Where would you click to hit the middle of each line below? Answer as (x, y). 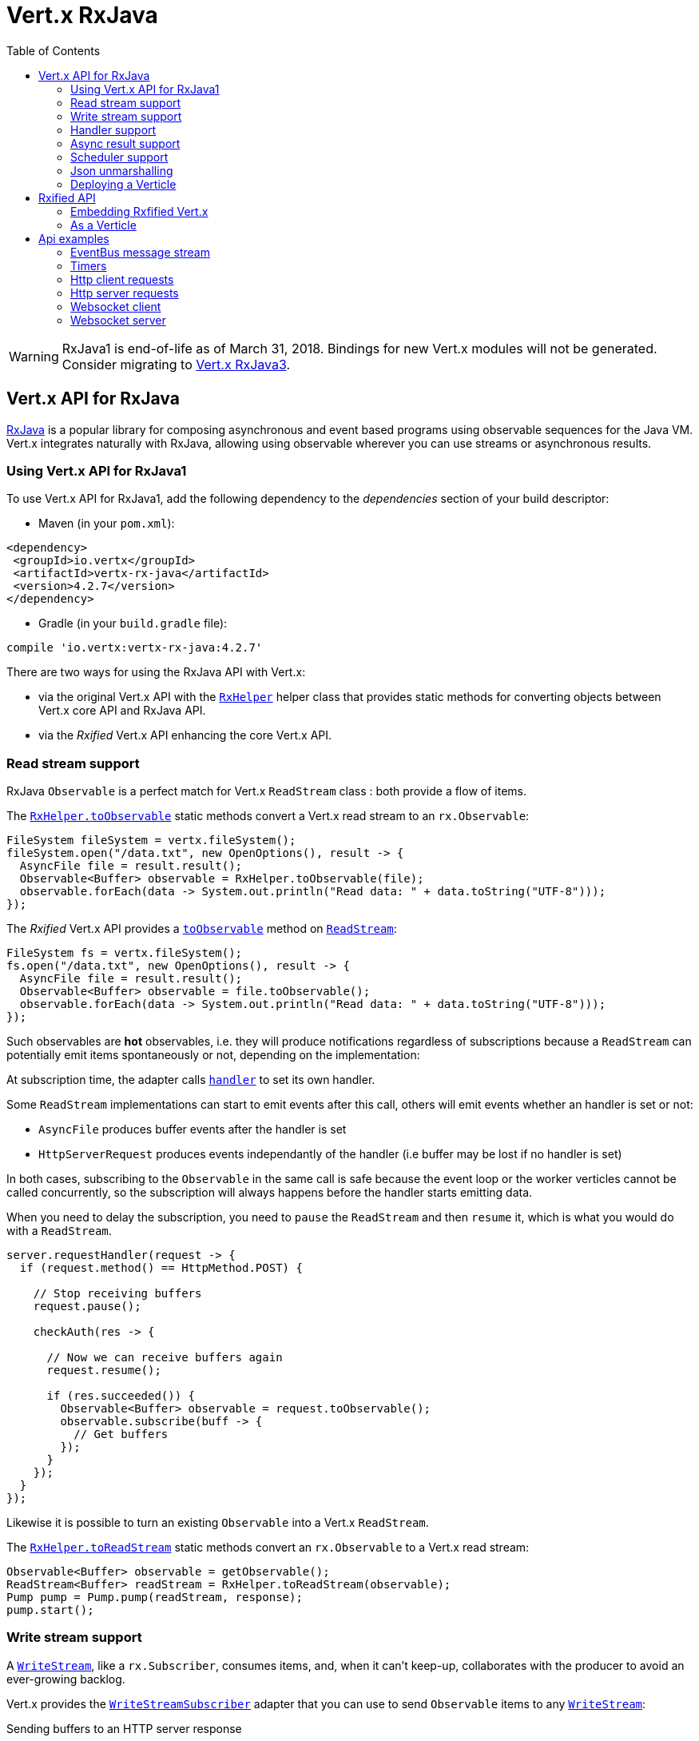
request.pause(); (87, 1307)
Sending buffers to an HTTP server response (124, 1728)
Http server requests (125, 293)
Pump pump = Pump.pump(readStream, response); (155, 1598)
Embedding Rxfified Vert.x (139, 211)
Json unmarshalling (122, 170)
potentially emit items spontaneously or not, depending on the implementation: (213, 1055)
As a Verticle (103, 225)
